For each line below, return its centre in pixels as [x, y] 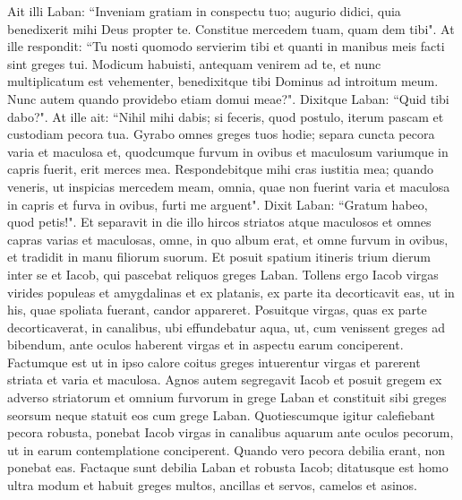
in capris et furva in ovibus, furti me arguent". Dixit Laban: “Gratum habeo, [218, 204]
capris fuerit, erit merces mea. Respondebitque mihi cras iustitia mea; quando [220, 169]
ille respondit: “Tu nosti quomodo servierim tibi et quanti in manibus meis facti [226, 46]
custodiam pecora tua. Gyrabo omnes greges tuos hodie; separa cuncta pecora [221, 134]
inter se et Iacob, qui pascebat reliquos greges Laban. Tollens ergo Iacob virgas [223, 274]
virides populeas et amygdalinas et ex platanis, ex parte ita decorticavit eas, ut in [231, 292]
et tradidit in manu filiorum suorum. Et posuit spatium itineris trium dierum [219, 257]
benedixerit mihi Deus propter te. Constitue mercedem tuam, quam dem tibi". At [231, 28]
